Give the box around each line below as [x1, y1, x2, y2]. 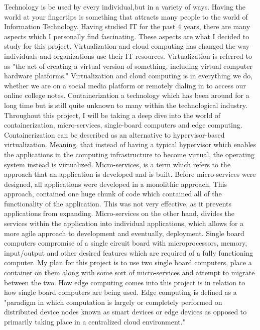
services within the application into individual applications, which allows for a [4, 218, 244, 229]
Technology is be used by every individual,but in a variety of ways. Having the [4, 2, 245, 12]
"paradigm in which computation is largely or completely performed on [4, 296, 222, 307]
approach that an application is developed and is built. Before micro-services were [4, 169, 256, 179]
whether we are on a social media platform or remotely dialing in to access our [4, 80, 246, 90]
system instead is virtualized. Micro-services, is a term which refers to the [4, 159, 231, 169]
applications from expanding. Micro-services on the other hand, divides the [4, 208, 235, 218]
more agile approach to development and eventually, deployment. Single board [4, 228, 244, 238]
